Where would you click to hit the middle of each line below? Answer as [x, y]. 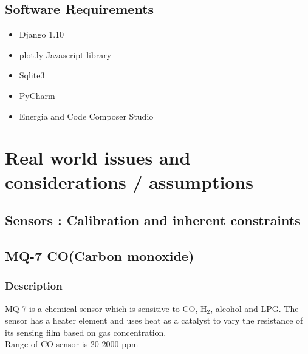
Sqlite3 [32, 75]
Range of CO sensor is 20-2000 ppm [72, 344]
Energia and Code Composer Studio [86, 116]
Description [34, 286]
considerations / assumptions [129, 181]
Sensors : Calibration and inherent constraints [153, 220]
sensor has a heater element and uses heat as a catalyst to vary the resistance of [154, 320]
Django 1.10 [42, 34]
